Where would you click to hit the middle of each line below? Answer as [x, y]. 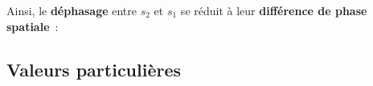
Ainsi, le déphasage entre [72, 10]
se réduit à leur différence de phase [274, 10]
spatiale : [33, 26]
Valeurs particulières [94, 69]
